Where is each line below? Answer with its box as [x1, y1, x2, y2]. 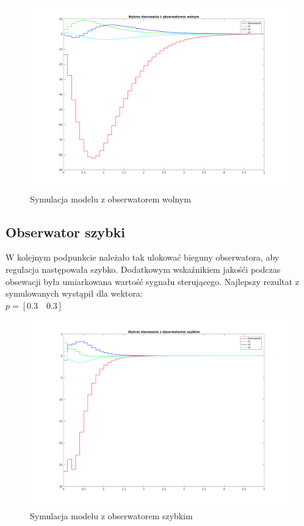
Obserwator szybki [5, 222, 125, 241]
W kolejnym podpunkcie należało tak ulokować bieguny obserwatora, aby [5, 251, 280, 264]
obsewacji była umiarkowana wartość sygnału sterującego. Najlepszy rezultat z [5, 275, 299, 287]
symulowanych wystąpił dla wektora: [5, 287, 143, 300]
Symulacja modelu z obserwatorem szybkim [30, 509, 193, 522]
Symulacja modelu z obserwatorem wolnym [30, 192, 191, 205]
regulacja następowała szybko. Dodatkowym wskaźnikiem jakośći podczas [5, 263, 281, 276]
